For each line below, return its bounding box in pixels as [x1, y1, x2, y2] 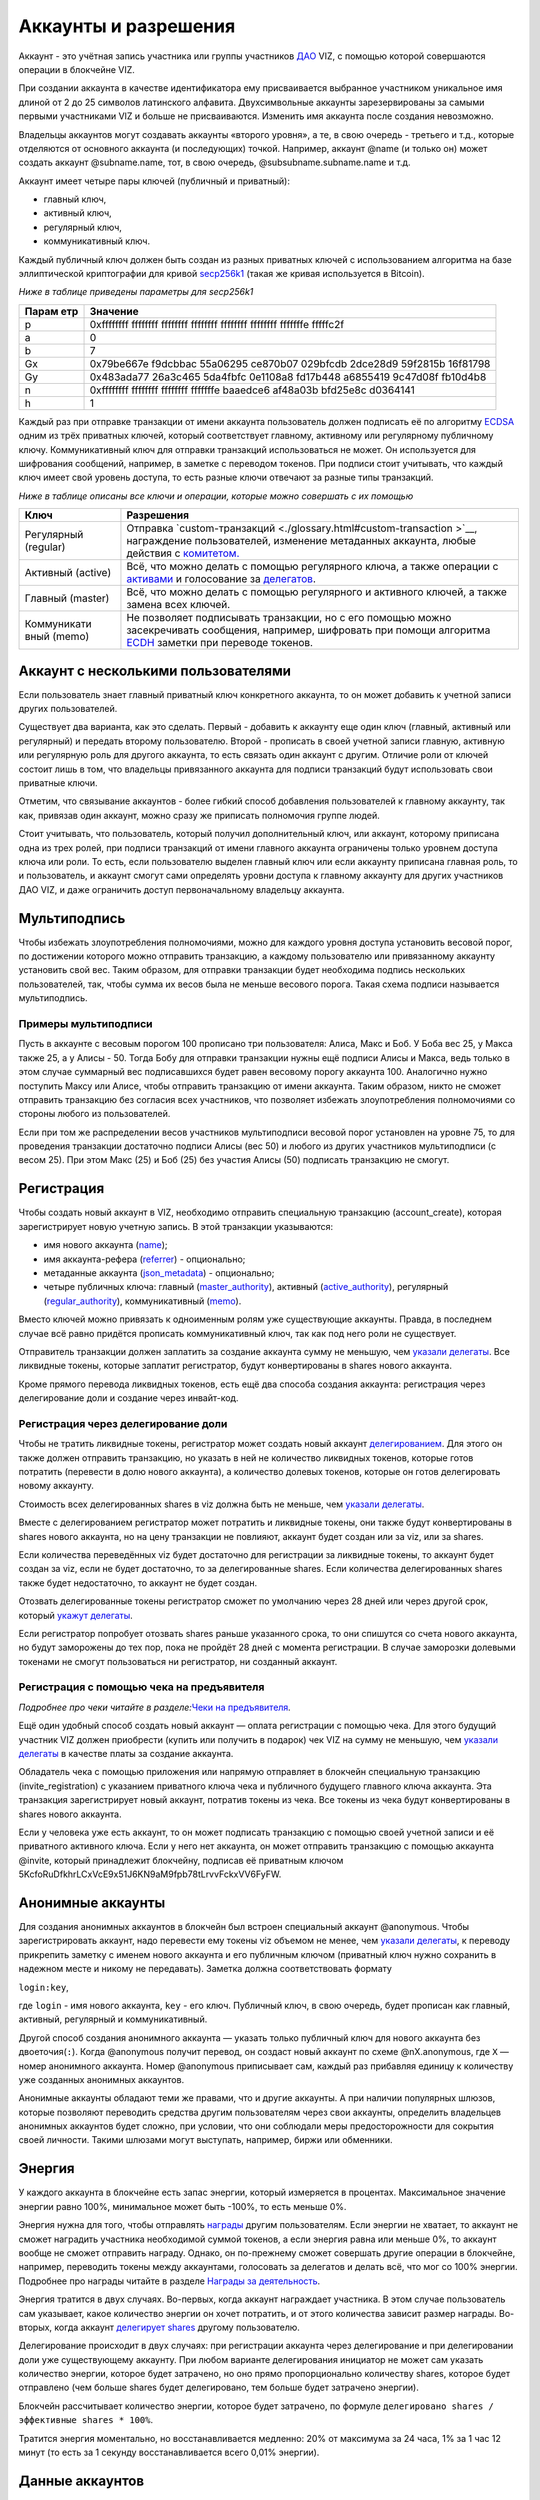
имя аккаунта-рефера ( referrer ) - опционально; [43, 1253, 246, 1265]
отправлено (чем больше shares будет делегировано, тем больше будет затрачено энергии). [18, 2381, 420, 2394]
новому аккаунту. [18, 1480, 95, 1492]
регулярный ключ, [43, 221, 122, 233]
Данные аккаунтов [18, 2472, 145, 2489]
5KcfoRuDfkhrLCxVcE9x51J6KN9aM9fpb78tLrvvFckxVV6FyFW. [18, 1868, 282, 1880]
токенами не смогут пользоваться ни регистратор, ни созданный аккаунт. [18, 1655, 338, 1667]
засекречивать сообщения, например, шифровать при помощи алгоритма [126, 623, 491, 637]
